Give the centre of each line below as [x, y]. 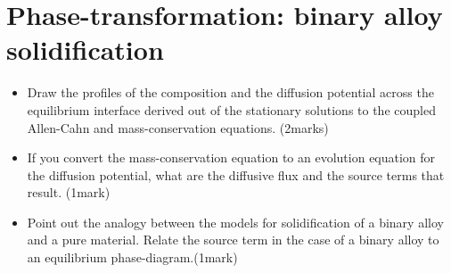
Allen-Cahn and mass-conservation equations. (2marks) [178, 127]
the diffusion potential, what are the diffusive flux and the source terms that [236, 174]
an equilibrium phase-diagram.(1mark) [132, 257]
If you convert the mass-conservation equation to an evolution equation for [231, 157]
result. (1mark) [69, 192]
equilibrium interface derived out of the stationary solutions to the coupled [231, 109]
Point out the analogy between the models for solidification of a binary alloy [235, 222]
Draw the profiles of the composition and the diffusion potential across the [230, 92]
